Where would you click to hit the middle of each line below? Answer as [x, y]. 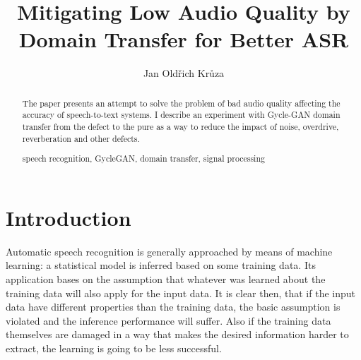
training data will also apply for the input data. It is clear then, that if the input [181, 293]
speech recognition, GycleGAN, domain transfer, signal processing [143, 158]
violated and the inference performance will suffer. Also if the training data [168, 320]
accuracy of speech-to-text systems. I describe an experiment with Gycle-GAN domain [181, 115]
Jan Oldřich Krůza [184, 73]
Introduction [69, 217]
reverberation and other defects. [81, 138]
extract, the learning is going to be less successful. [114, 348]
